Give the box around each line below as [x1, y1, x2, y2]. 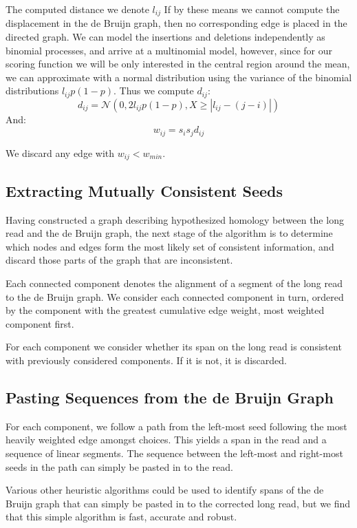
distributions [6, 83, 59, 98]
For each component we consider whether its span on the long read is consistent [6, 339, 342, 354]
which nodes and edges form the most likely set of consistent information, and [6, 239, 334, 253]
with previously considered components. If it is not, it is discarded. [6, 352, 287, 367]
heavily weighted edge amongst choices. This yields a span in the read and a [6, 432, 327, 447]
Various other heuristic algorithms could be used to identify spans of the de [6, 483, 324, 497]
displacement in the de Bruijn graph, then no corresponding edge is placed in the [6, 16, 347, 30]
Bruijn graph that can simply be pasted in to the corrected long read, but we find [6, 496, 351, 510]
